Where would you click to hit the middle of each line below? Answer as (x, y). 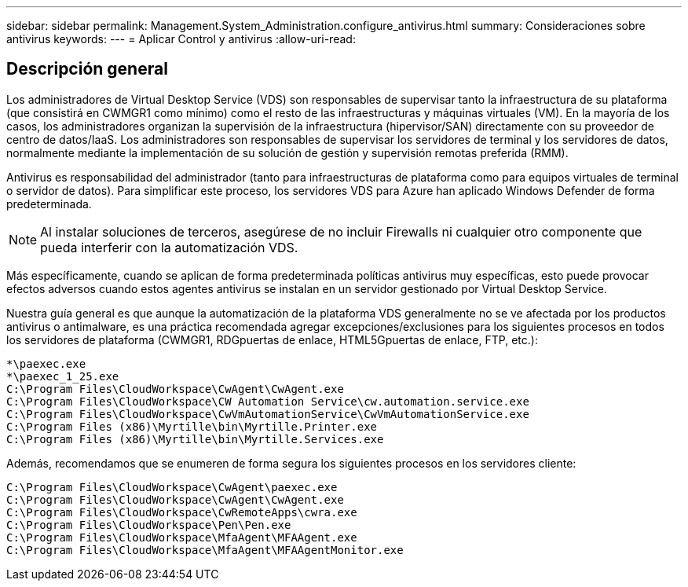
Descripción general (87, 69)
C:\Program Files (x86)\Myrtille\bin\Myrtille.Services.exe (195, 439)
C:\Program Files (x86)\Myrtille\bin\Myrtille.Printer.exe (192, 426)
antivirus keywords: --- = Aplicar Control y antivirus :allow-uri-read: (181, 39)
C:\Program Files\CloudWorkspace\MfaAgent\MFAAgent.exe (182, 537)
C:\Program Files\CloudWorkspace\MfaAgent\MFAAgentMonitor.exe (205, 550)
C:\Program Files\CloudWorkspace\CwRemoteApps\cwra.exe (182, 512)
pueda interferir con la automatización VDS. (169, 247)
